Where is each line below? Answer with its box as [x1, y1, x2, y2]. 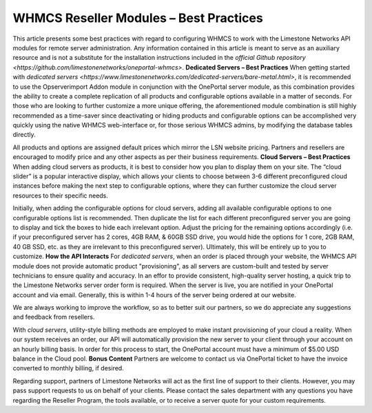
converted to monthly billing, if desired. [12, 364, 124, 372]
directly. [12, 131, 36, 139]
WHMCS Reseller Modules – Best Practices [12, 10, 263, 25]
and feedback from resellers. [12, 313, 95, 321]
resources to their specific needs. [12, 191, 108, 200]
